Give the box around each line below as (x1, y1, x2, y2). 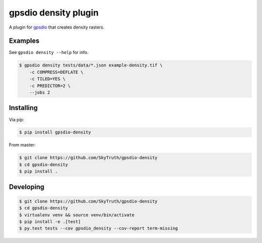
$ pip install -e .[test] (19, 219, 81, 224)
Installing (9, 104, 38, 112)
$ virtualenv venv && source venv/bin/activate (19, 212, 134, 218)
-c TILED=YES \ (29, 76, 65, 82)
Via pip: (9, 116, 24, 122)
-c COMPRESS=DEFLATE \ (29, 69, 83, 75)
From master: (9, 142, 36, 148)
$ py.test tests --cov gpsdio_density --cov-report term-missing (19, 226, 178, 231)
